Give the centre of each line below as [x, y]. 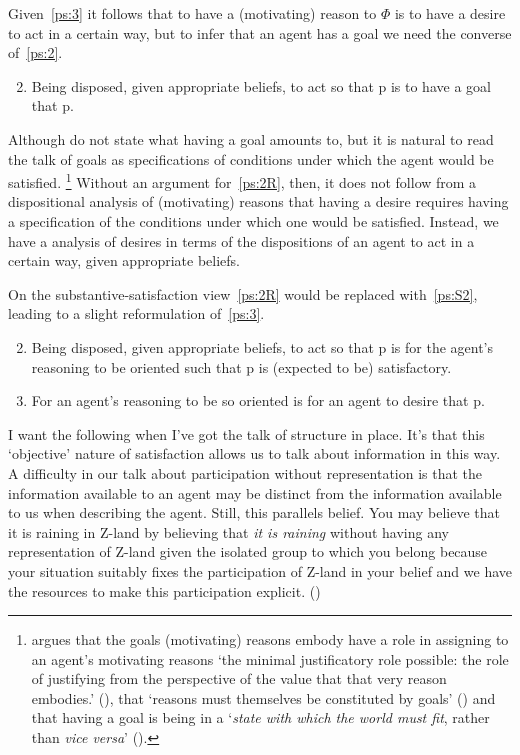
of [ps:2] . [35, 52]
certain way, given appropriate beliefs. [124, 260]
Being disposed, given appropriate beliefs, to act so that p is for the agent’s [262, 346]
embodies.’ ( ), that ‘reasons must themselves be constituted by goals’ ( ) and [263, 697]
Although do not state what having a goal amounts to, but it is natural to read [251, 138]
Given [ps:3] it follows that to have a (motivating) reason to [192, 13]
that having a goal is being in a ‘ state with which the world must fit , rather [260, 717]
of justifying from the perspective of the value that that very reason [239, 678]
